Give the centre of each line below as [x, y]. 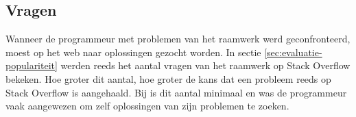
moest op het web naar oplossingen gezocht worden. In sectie [133, 52]
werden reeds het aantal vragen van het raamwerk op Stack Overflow [205, 65]
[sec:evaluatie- [293, 52]
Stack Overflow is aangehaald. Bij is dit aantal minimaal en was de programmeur [176, 92]
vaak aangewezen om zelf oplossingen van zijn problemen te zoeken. [147, 106]
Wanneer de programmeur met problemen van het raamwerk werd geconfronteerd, [178, 39]
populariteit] [32, 65]
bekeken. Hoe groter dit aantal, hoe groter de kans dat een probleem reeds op [168, 78]
